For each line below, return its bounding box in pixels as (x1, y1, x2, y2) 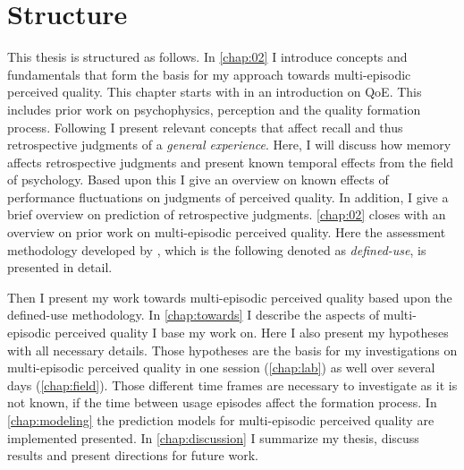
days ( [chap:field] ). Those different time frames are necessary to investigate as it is (7, 375, 458, 394)
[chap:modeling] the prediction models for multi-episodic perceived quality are (7, 411, 434, 429)
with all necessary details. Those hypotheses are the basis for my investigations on (7, 340, 458, 359)
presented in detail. (7, 258, 113, 277)
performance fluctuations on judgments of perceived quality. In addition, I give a (7, 187, 449, 206)
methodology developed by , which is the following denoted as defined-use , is (7, 240, 426, 259)
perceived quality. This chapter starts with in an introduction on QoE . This (7, 82, 422, 101)
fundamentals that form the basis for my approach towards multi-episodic (7, 64, 411, 83)
